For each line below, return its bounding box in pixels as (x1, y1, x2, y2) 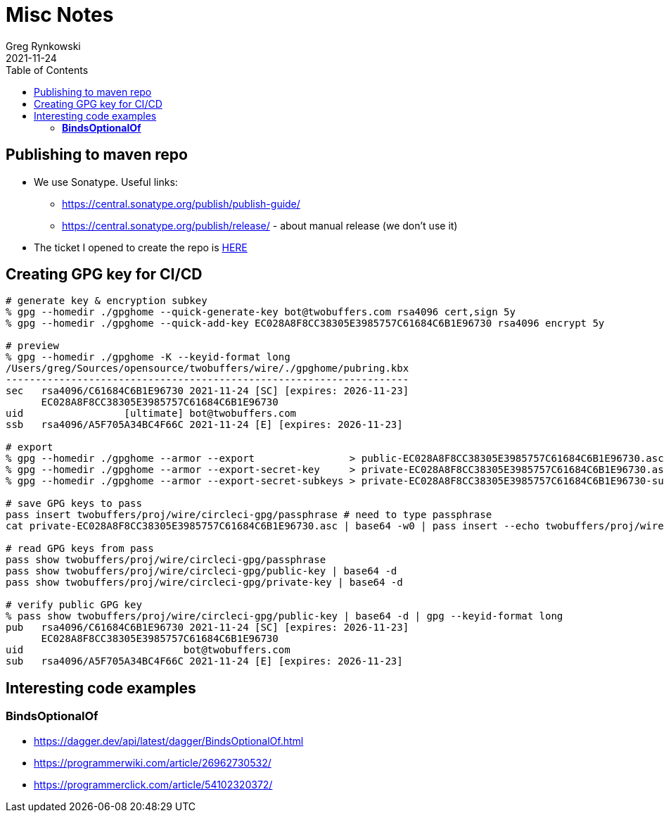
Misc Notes (6, 3, 114, 27)
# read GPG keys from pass (6, 543, 154, 555)
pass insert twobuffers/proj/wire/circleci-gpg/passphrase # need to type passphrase (6, 509, 492, 521)
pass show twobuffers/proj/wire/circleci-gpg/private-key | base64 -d (6, 577, 403, 589)
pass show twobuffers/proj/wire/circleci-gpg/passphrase (6, 554, 326, 566)
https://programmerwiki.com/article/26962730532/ (34, 756, 272, 769)
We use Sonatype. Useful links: (34, 175, 178, 188)
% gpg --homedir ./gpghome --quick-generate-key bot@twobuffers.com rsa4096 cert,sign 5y (6, 306, 516, 318)
